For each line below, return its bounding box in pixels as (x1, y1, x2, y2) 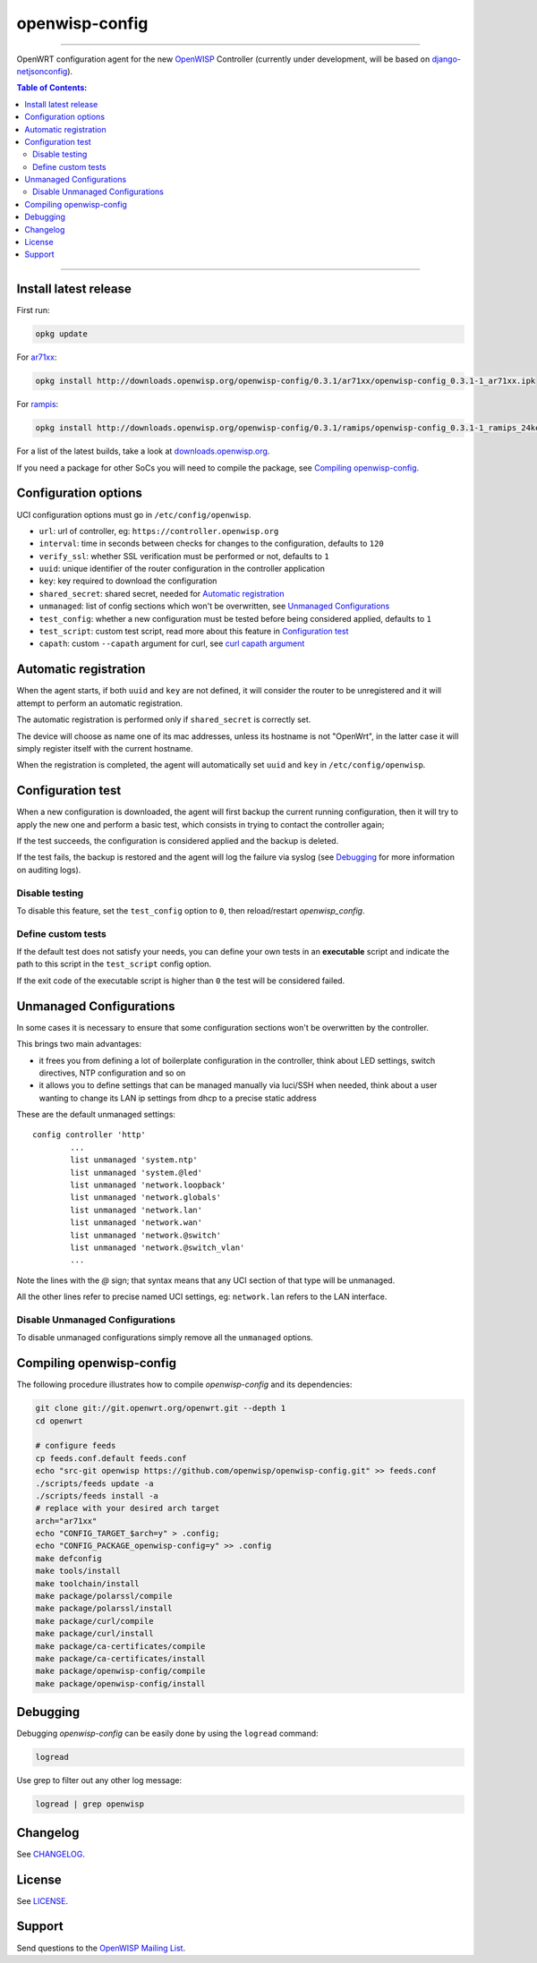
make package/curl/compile (35, 1616, 154, 1626)
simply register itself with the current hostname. (16, 743, 193, 753)
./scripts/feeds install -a (35, 1491, 158, 1500)
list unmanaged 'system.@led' (70, 1168, 203, 1177)
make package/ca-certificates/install (35, 1653, 206, 1663)
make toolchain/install (35, 1578, 141, 1588)
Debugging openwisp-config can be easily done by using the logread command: (16, 1728, 319, 1739)
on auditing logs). (16, 864, 81, 875)
